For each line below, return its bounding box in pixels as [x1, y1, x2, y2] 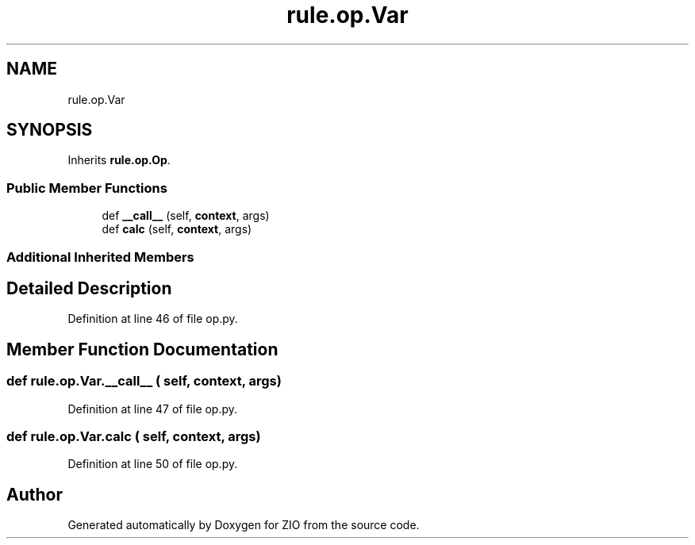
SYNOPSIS [6, 120, 93, 140]
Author [6, 484, 63, 505]
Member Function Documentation [6, 339, 278, 359]
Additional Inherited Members [6, 248, 194, 265]
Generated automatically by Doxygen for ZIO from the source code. [67, 518, 420, 532]
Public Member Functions [6, 179, 167, 196]
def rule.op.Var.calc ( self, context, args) [6, 428, 261, 444]
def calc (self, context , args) [102, 222, 252, 236]
